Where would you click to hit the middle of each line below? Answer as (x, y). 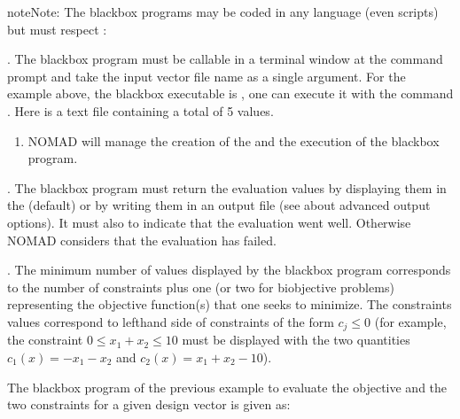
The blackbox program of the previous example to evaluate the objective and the (227, 387)
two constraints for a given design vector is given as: (149, 404)
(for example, (410, 321)
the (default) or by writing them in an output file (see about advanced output (219, 205)
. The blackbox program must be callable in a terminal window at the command (225, 59)
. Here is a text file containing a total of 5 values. (140, 110)
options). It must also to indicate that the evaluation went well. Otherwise (209, 222)
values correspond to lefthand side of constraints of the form (171, 321)
